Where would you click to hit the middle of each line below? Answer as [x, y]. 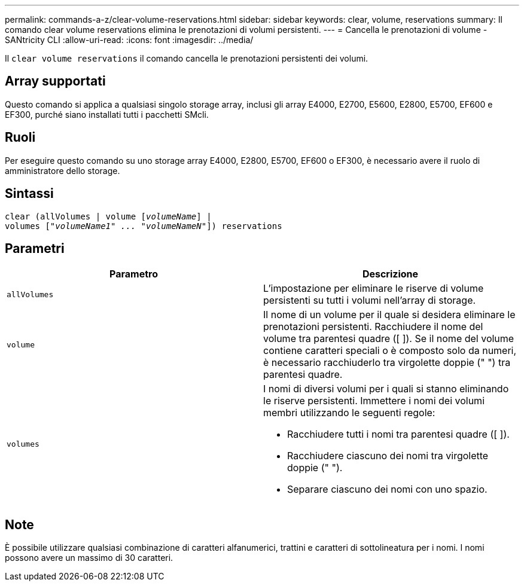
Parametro [134, 274]
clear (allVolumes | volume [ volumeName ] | [108, 216]
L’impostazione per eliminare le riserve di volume [374, 289]
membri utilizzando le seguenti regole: [349, 413]
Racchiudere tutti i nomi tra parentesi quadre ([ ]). [398, 434]
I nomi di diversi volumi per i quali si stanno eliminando [386, 389]
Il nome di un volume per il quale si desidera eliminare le [389, 315]
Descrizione [390, 274]
